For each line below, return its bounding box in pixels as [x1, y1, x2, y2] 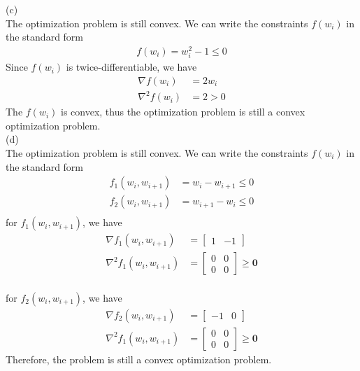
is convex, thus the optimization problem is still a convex [60, 104, 305, 119]
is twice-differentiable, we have [66, 59, 197, 74]
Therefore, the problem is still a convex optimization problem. [6, 351, 272, 366]
